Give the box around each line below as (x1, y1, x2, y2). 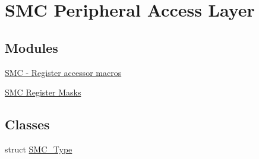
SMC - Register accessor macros (5, 66, 122, 78)
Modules (5, 38, 58, 56)
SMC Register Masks (5, 86, 81, 98)
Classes (5, 115, 50, 133)
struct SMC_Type (5, 142, 72, 155)
